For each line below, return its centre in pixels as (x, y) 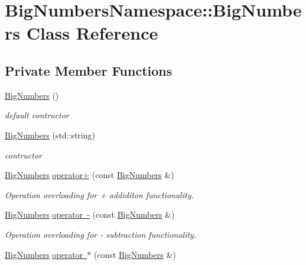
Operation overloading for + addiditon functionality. (99, 194)
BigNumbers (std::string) (50, 135)
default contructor (37, 115)
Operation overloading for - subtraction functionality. (101, 234)
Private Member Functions (89, 70)
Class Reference (92, 33)
